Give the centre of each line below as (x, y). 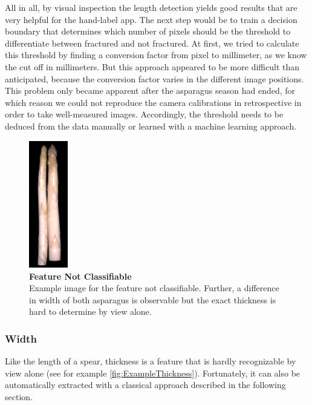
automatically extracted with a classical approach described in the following (145, 385)
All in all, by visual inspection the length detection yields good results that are (151, 7)
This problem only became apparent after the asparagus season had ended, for (150, 91)
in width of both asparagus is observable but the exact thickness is (153, 299)
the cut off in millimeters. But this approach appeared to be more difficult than (152, 66)
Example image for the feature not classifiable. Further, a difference (154, 288)
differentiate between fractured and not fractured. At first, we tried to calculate (152, 43)
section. (19, 396)
